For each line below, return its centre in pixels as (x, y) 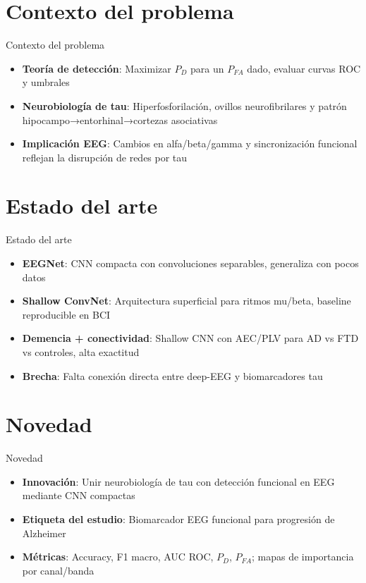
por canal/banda (58, 570)
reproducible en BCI (66, 314)
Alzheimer (44, 533)
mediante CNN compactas (79, 495)
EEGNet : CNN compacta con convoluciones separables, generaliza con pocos (190, 263)
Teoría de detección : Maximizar (97, 68)
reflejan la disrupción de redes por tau (105, 157)
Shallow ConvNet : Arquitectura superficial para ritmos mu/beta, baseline (187, 301)
